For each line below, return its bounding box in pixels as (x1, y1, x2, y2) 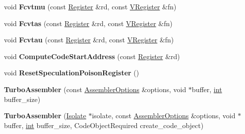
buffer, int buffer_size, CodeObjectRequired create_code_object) (4, 120, 204, 130)
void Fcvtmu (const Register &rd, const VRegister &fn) (4, 1, 177, 11)
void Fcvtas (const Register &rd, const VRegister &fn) (4, 18, 173, 28)
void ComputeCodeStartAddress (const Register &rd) (4, 51, 180, 61)
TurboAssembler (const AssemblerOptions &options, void (4, 84, 186, 94)
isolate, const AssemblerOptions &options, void (92, 110, 236, 121)
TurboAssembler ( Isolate (4, 110, 86, 121)
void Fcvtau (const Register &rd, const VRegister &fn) (4, 34, 174, 45)
